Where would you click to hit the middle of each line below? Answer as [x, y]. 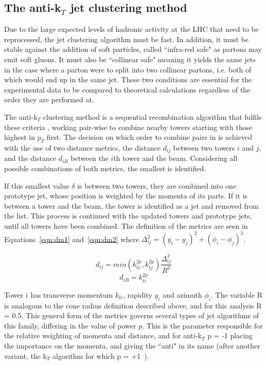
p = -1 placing [230, 335]
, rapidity [137, 294]
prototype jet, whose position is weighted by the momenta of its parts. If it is [126, 196]
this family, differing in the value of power [70, 325]
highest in [20, 137]
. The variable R [237, 294]
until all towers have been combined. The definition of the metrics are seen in [126, 225]
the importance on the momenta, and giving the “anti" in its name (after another [132, 346]
